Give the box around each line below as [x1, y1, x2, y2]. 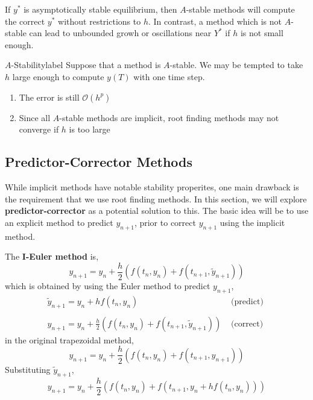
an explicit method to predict [5, 216, 113, 228]
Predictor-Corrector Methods [5, 152, 193, 171]
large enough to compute [12, 70, 104, 83]
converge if [19, 123, 59, 136]
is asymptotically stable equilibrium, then [24, 3, 177, 15]
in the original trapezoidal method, [5, 333, 134, 346]
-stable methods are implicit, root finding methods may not [59, 111, 279, 123]
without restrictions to [58, 14, 141, 27]
